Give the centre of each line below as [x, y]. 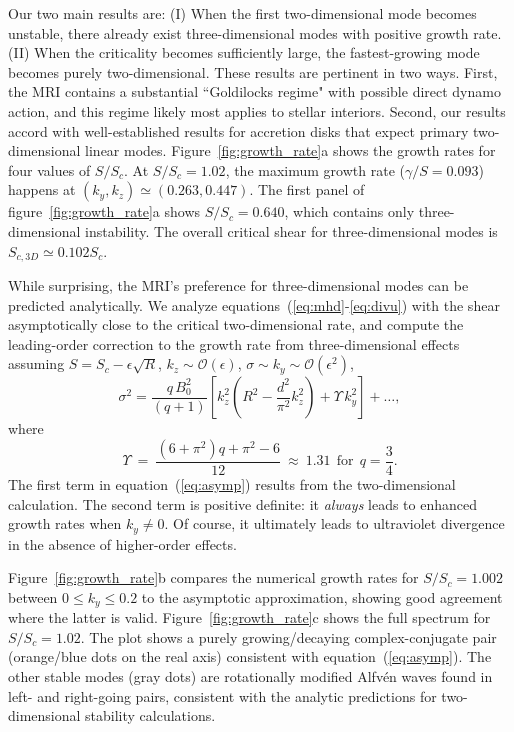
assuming [36, 363]
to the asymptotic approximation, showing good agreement [322, 596]
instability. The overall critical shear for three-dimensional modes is [291, 230]
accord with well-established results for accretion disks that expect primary [238, 130]
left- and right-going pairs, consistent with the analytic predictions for [222, 695]
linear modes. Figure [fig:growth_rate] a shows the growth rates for [290, 150]
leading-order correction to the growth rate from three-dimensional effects [234, 343]
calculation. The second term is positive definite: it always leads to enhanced [242, 503]
